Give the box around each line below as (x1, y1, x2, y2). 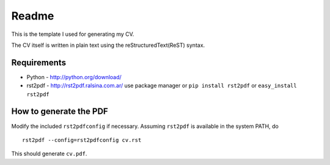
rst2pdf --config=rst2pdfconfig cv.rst (22, 136, 142, 143)
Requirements (11, 57, 67, 68)
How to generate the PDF (11, 107, 108, 117)
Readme (11, 9, 54, 23)
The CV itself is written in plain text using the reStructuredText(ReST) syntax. (11, 41, 205, 49)
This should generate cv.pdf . (11, 150, 87, 158)
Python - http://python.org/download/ (26, 73, 122, 80)
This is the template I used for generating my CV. (11, 30, 134, 38)
